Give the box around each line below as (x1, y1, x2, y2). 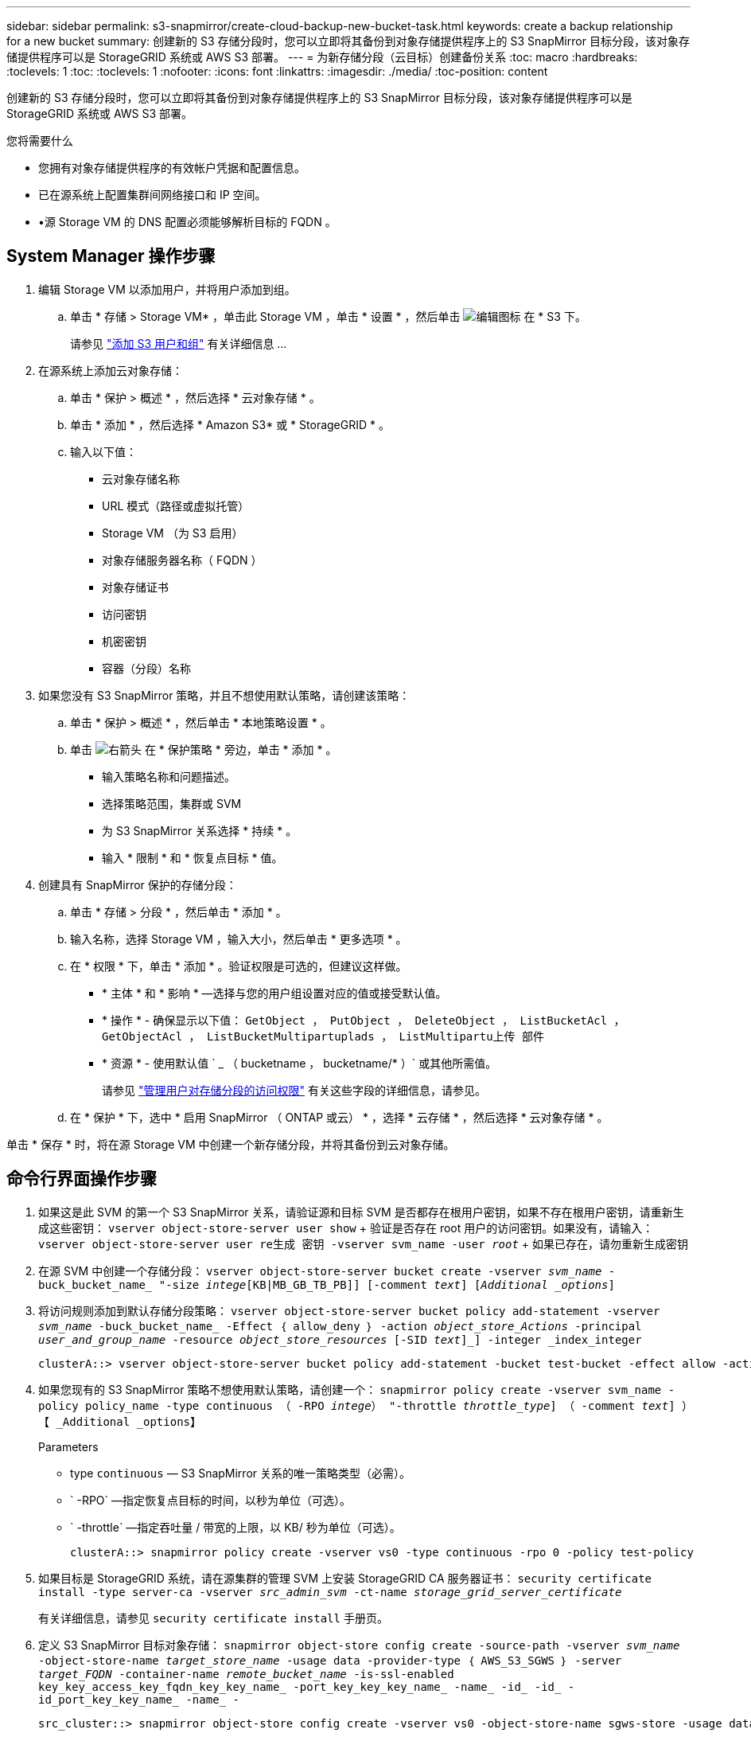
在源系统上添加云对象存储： (38, 363, 183, 377)
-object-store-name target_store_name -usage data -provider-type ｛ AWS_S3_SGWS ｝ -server (38, 1653, 622, 1667)
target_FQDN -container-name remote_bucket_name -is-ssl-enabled (38, 1667, 454, 1680)
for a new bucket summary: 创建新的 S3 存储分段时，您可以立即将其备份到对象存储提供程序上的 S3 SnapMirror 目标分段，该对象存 (6, 34, 690, 48)
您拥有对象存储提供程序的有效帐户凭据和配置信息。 (38, 161, 305, 174)
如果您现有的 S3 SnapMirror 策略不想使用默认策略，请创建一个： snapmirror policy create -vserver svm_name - (38, 1382, 675, 1396)
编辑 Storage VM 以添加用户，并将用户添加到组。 (38, 282, 296, 296)
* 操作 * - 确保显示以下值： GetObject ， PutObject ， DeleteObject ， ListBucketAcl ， (102, 1013, 625, 1027)
